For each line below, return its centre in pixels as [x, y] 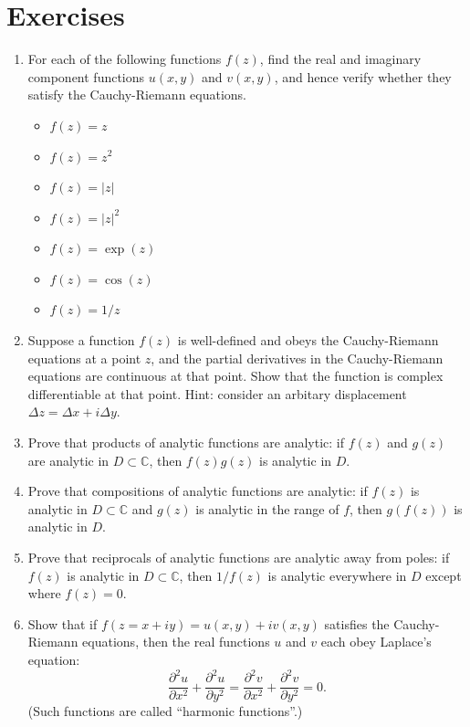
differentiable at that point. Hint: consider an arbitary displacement [217, 393]
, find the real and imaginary [340, 59]
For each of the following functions [125, 59]
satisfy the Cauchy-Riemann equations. [137, 95]
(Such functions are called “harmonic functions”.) [165, 711]
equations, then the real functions [176, 642]
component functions [86, 76]
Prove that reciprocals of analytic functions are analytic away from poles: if [239, 557]
